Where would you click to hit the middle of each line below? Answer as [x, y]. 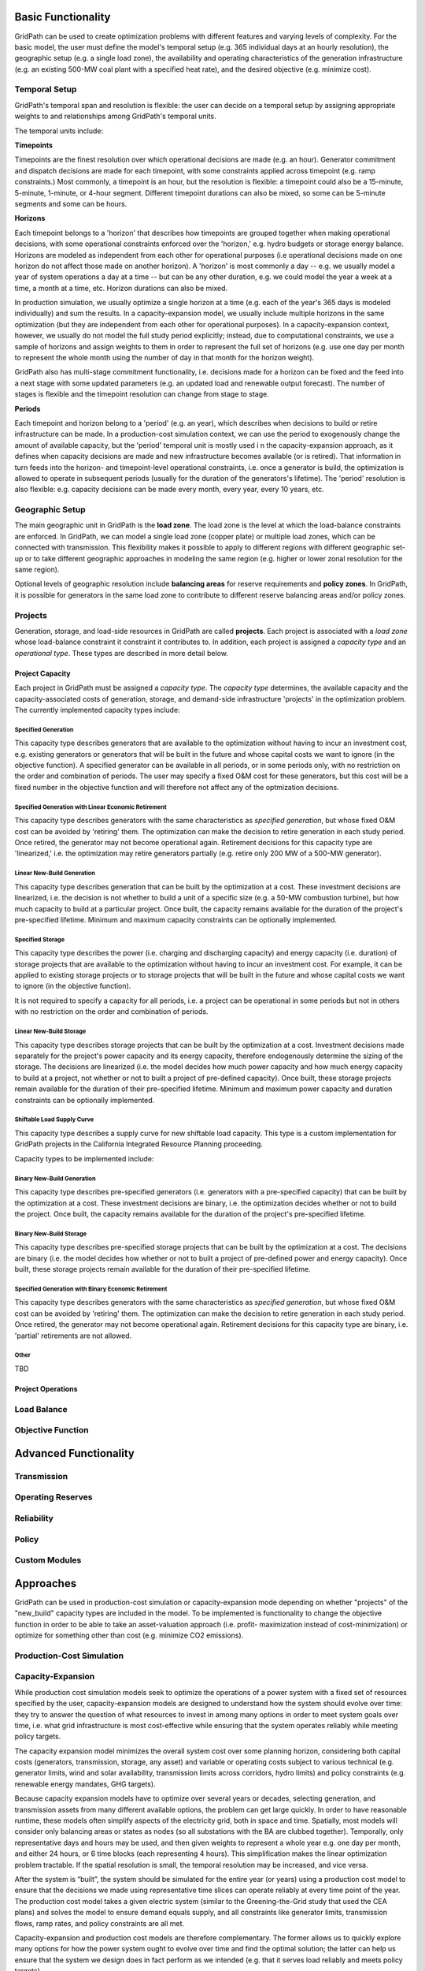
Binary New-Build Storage [51, 1234]
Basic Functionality [63, 17]
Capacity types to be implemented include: [84, 1158]
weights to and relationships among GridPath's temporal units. [115, 116]
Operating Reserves [54, 1497]
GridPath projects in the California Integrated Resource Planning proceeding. [139, 1144]
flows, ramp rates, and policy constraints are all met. [100, 1923]
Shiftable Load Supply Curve [54, 1120]
